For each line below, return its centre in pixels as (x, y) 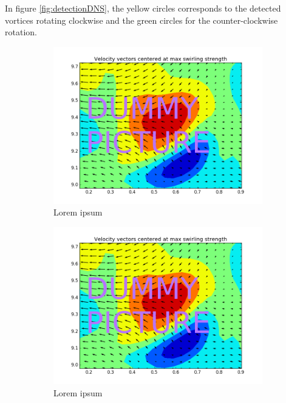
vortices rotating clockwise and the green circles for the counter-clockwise (141, 20)
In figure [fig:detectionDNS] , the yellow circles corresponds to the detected (143, 8)
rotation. (21, 32)
